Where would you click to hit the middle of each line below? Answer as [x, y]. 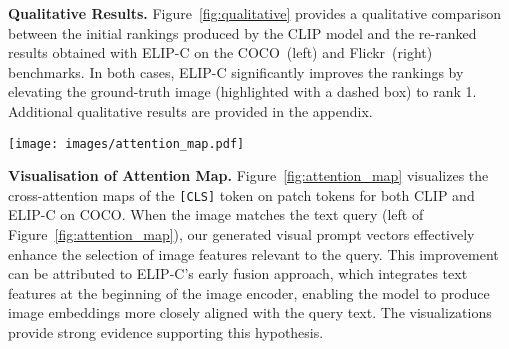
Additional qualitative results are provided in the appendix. [190, 110]
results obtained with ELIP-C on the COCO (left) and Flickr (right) [220, 52]
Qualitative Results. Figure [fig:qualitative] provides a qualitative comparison [254, 13]
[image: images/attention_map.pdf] [126, 143]
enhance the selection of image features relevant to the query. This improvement [253, 253]
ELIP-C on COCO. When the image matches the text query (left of [216, 214]
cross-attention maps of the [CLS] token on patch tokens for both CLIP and [241, 194]
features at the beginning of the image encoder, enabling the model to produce [249, 292]
